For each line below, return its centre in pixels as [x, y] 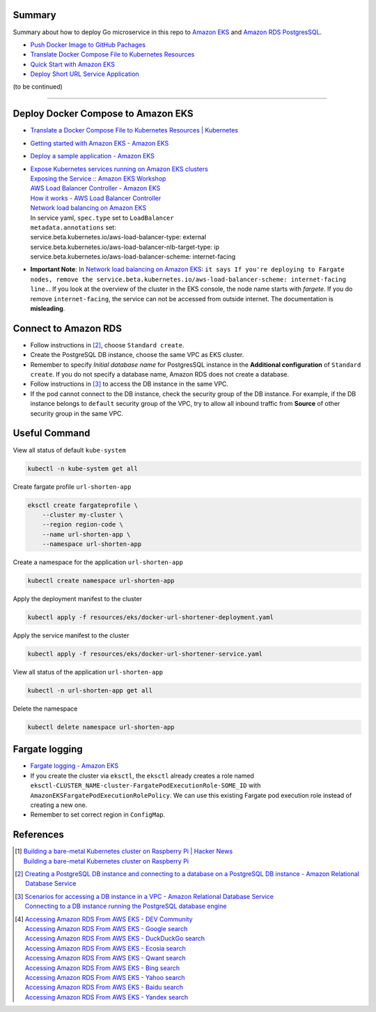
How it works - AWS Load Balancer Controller [96, 198]
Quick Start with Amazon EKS [72, 64]
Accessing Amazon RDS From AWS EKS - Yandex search [106, 997]
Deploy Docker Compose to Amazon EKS [103, 114]
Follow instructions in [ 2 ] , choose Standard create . [107, 345]
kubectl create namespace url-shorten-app [101, 581]
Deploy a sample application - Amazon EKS [92, 156]
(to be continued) [38, 86]
